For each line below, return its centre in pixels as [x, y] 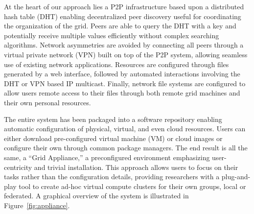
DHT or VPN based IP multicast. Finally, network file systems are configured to [125, 83]
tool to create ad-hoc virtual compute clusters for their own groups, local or [132, 186]
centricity [18, 167]
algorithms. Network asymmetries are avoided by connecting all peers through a [124, 45]
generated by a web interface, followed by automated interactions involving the [122, 74]
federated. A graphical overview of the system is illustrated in [96, 196]
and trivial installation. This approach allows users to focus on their [136, 167]
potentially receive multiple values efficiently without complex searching [112, 35]
